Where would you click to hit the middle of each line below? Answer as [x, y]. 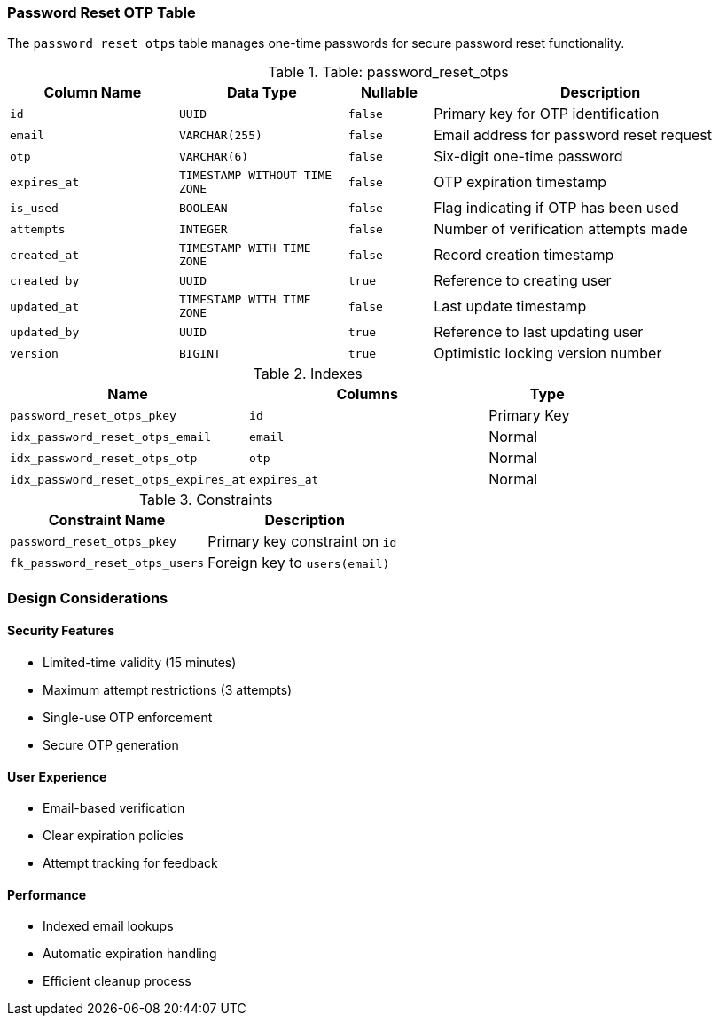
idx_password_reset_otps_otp [104, 458]
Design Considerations [88, 598]
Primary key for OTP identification [547, 114]
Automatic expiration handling [130, 954]
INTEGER [203, 229]
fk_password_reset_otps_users [107, 563]
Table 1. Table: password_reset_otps [388, 72]
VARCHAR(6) [214, 156]
